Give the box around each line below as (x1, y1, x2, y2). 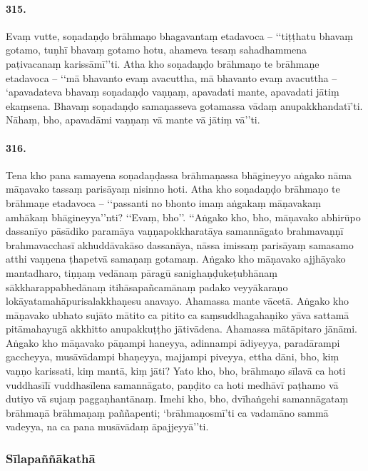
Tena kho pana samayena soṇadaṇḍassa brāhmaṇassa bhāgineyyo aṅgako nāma (6, 167, 352, 182)
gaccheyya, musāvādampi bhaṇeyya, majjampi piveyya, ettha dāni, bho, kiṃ (6, 349, 339, 364)
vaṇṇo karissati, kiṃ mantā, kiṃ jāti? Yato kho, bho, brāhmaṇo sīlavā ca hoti (6, 363, 346, 378)
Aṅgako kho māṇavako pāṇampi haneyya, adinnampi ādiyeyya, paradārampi (6, 335, 340, 350)
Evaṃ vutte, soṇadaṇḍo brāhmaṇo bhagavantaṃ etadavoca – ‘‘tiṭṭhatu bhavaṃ (6, 28, 353, 43)
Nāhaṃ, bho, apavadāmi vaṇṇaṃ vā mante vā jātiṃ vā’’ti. (6, 112, 260, 127)
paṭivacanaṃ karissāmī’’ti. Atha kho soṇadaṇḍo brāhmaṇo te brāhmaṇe (6, 56, 320, 71)
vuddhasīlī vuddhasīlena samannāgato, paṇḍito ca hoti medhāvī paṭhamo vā (6, 377, 339, 392)
